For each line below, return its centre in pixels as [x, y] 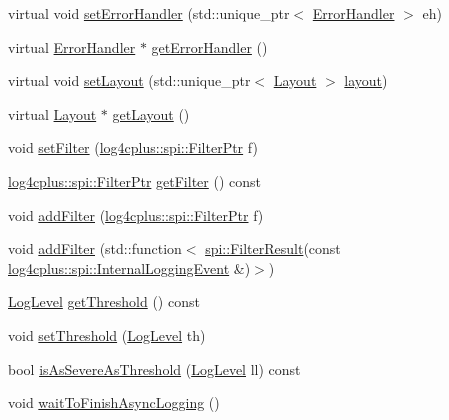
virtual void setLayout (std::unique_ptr [129, 80]
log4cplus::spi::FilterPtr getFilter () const [134, 180]
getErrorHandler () [209, 46]
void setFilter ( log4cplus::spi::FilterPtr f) [133, 147]
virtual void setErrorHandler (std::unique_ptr [149, 13]
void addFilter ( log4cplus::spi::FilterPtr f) [136, 214]
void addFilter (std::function [95, 248]
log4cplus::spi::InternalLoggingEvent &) [129, 267]
